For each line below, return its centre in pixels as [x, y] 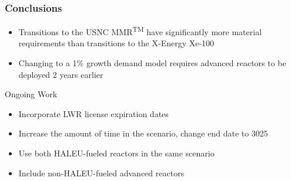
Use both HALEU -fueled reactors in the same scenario [116, 153]
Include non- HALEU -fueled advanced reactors [101, 173]
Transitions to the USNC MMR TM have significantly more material [140, 31]
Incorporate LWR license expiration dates [93, 113]
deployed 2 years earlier [61, 74]
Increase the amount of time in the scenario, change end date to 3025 [143, 133]
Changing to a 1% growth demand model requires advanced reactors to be [152, 63]
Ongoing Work [31, 94]
